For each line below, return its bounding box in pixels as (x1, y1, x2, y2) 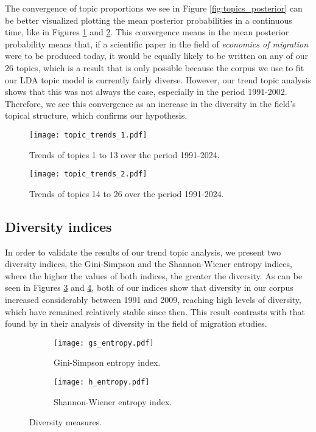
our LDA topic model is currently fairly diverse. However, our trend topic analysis (5, 73, 311, 86)
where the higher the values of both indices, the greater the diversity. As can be (5, 269, 303, 282)
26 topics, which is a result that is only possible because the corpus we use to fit (5, 61, 304, 74)
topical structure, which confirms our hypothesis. (5, 109, 188, 122)
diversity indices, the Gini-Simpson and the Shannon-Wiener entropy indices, (5, 257, 292, 270)
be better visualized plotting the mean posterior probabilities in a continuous (5, 13, 292, 26)
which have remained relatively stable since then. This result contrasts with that (5, 305, 305, 318)
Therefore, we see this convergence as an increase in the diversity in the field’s (5, 97, 296, 110)
